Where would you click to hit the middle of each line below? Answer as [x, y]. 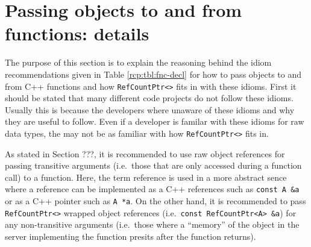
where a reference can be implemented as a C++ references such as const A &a [152, 189]
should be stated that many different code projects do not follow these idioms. [149, 98]
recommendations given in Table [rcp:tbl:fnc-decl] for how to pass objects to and [153, 74]
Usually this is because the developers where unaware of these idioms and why [150, 109]
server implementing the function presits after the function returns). [130, 236]
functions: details [77, 33]
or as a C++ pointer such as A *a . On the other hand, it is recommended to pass [155, 201]
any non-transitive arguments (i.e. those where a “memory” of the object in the [152, 224]
